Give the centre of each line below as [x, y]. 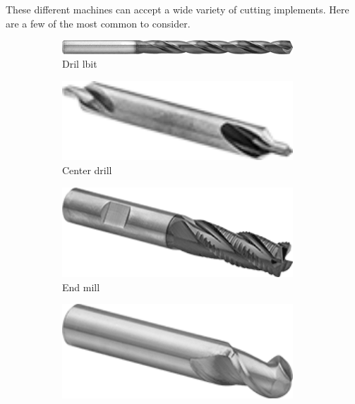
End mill [81, 287]
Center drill [87, 170]
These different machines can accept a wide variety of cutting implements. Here [177, 9]
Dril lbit [80, 64]
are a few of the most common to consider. [98, 23]
